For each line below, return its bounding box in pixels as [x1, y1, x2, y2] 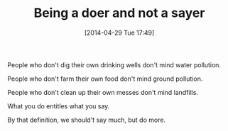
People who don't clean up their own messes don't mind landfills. [7, 88, 199, 96]
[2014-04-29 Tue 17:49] [84, 28, 155, 37]
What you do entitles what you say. [7, 101, 110, 110]
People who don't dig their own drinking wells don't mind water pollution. [7, 60, 222, 69]
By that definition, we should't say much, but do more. [7, 115, 165, 124]
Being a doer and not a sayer [33, 5, 205, 21]
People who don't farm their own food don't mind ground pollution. [7, 74, 203, 83]
